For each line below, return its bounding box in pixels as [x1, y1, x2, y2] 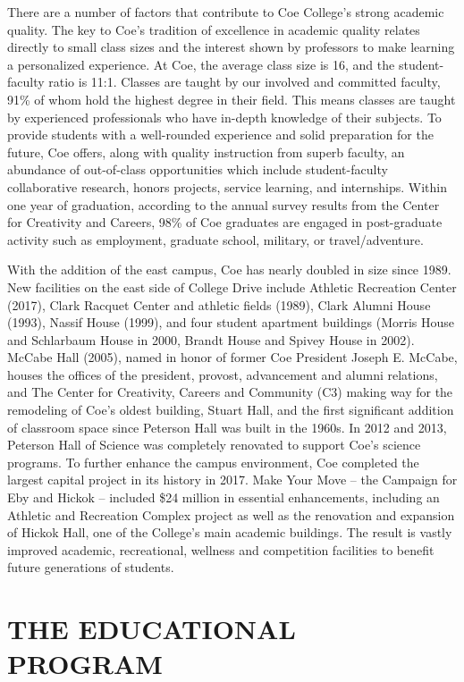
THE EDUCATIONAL [7, 610, 296, 647]
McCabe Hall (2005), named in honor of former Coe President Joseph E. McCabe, [7, 348, 458, 366]
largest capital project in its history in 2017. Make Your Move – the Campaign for [7, 470, 458, 489]
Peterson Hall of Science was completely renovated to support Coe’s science [7, 435, 421, 454]
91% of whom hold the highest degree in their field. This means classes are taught [7, 89, 456, 108]
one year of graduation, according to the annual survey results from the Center [7, 195, 440, 214]
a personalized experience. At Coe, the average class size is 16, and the [7, 55, 395, 73]
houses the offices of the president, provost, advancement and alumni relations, [7, 365, 438, 383]
